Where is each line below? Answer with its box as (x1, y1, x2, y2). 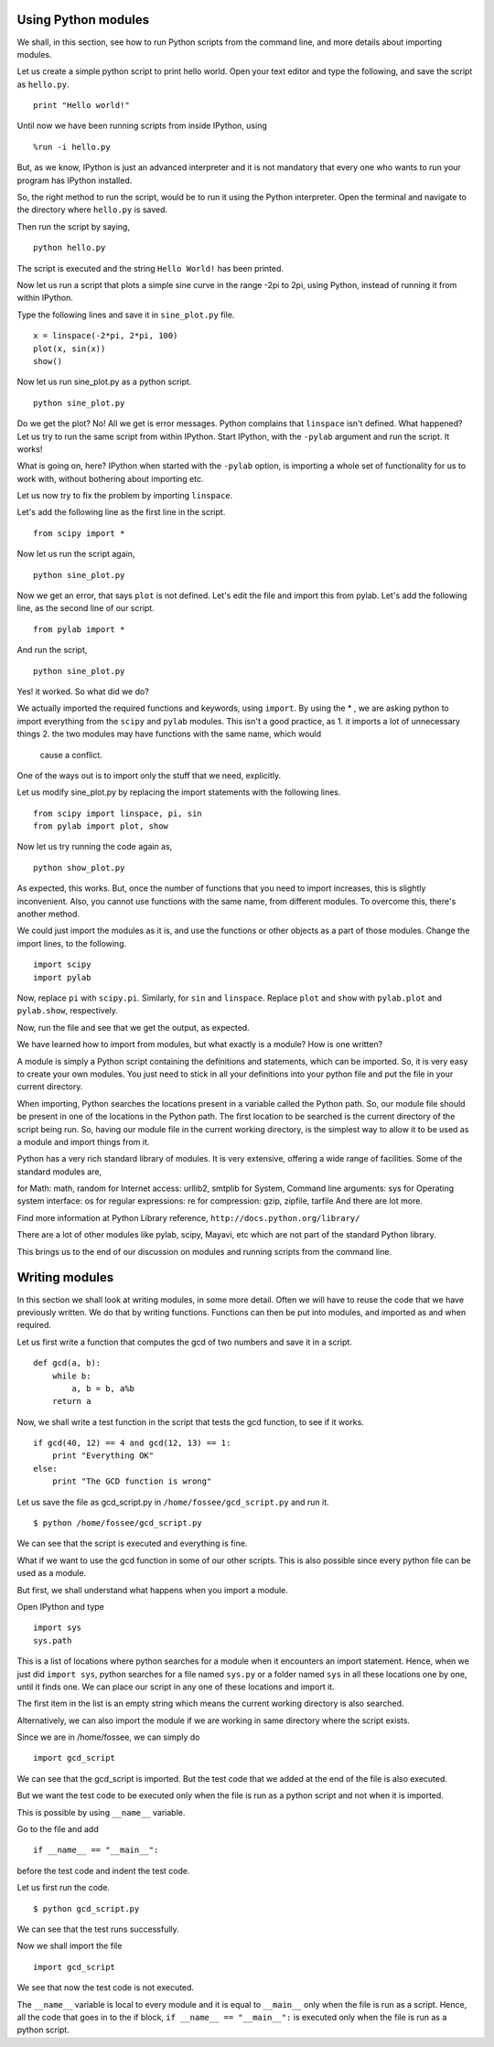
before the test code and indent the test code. (16, 1865, 191, 1876)
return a (51, 1396, 91, 1407)
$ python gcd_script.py (33, 1903, 140, 1913)
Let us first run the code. (16, 1882, 110, 1893)
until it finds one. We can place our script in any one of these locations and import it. (16, 1681, 335, 1692)
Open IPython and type (16, 1601, 104, 1612)
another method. (16, 908, 81, 919)
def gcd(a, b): (33, 1358, 102, 1368)
